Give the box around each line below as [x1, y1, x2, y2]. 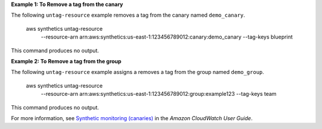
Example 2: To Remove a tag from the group [11, 57, 122, 64]
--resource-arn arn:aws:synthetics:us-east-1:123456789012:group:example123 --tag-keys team [41, 91, 277, 98]
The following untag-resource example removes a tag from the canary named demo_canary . [11, 12, 246, 19]
